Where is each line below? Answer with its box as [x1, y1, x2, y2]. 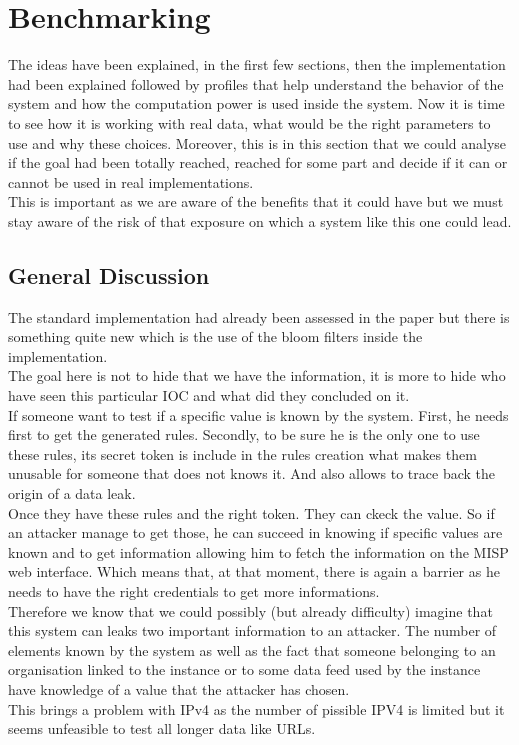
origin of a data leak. [8, 483, 136, 504]
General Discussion [8, 259, 210, 290]
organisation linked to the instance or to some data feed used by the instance [8, 659, 481, 680]
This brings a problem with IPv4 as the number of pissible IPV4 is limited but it [8, 698, 505, 719]
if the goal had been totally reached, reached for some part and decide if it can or [8, 152, 508, 173]
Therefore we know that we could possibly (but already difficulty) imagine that [8, 600, 493, 621]
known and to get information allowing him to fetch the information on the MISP [8, 541, 509, 562]
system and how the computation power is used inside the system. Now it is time [8, 93, 505, 114]
